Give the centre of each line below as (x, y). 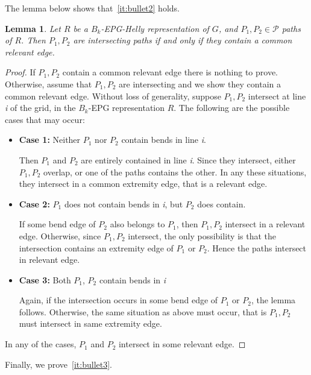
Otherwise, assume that (49, 84)
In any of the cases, (41, 344)
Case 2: (34, 203)
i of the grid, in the (40, 108)
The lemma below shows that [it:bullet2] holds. (92, 8)
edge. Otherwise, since (60, 235)
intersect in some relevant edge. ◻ (182, 344)
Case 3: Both (45, 279)
